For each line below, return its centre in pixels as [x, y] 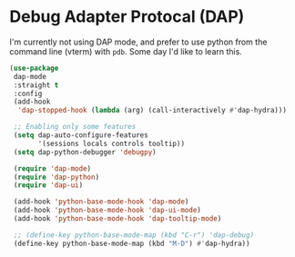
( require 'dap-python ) [56, 177]
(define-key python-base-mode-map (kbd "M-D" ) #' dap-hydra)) [132, 243]
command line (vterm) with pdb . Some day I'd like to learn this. [126, 51]
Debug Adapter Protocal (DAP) [127, 17]
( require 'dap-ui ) [48, 185]
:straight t [36, 85]
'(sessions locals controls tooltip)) [111, 143]
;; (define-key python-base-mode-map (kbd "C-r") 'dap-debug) [134, 235]
